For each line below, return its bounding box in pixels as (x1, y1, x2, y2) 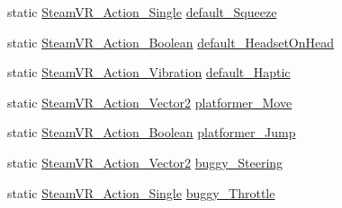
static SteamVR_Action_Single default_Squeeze (7, 3, 277, 21)
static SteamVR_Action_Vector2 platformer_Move (7, 92, 292, 111)
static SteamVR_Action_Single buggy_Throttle (7, 183, 275, 202)
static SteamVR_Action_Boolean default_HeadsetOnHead (7, 32, 335, 51)
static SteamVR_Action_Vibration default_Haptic (7, 63, 291, 82)
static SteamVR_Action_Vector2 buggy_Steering (7, 152, 283, 171)
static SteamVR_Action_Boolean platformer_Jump (7, 123, 296, 142)
